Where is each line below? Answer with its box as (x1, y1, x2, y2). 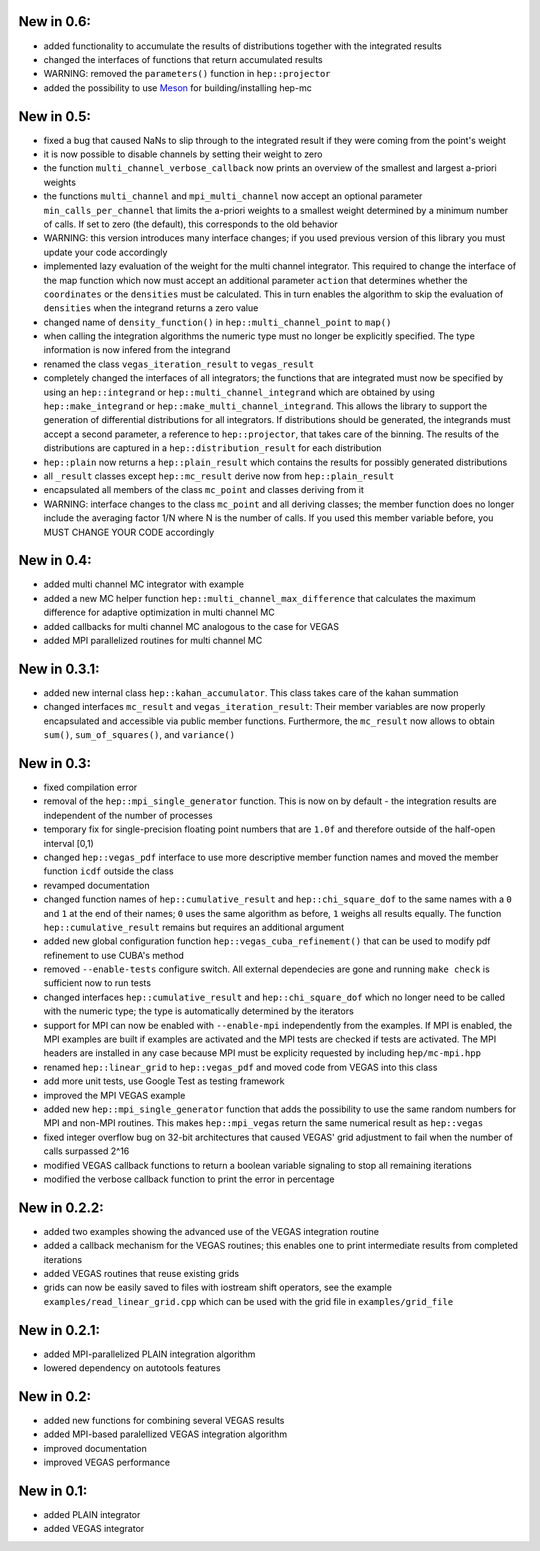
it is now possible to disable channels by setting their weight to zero (43, 148, 323, 160)
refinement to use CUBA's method (43, 949, 185, 961)
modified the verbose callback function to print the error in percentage (43, 1173, 335, 1185)
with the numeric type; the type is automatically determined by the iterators (43, 1005, 354, 1017)
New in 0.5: (18, 108, 92, 125)
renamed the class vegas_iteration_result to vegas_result (43, 358, 315, 370)
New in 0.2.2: (18, 1199, 104, 1216)
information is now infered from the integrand (43, 344, 231, 356)
